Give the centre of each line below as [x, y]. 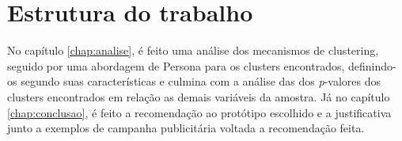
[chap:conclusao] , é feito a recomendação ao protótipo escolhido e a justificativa [199, 112]
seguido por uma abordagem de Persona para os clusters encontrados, [176, 65]
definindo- [372, 65]
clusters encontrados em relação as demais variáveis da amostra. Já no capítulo [199, 96]
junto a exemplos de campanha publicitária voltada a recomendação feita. [186, 128]
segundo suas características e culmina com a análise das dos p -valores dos [201, 81]
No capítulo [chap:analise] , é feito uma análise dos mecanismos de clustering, [193, 50]
